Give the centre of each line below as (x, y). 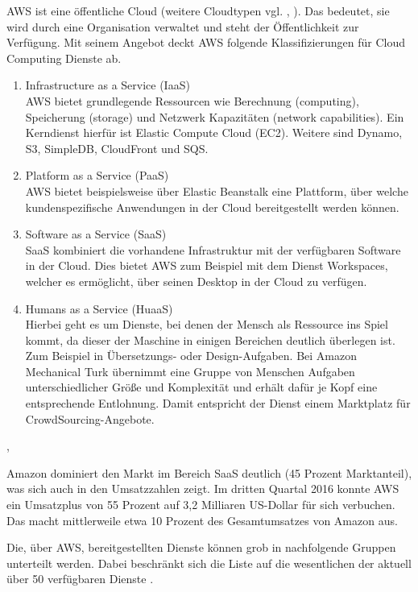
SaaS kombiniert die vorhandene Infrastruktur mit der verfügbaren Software (213, 249)
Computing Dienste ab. (64, 58)
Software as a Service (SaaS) (96, 234)
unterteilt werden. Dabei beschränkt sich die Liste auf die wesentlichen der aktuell (209, 563)
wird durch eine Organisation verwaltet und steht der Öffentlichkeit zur (183, 26)
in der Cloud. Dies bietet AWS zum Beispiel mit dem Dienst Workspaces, (207, 265)
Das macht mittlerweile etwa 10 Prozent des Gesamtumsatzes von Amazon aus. (202, 520)
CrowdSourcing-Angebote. (90, 418)
